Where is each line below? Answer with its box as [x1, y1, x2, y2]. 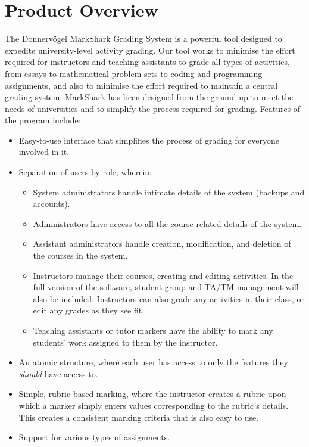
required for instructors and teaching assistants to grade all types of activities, [5, 55, 290, 68]
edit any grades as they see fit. [33, 304, 145, 316]
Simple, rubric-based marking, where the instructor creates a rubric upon [18, 387, 286, 400]
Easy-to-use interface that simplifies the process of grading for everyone [18, 134, 279, 146]
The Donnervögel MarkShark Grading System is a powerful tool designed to [5, 32, 282, 45]
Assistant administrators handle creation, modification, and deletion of [33, 237, 291, 250]
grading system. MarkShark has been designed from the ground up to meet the [5, 91, 294, 103]
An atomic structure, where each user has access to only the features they [18, 356, 288, 368]
